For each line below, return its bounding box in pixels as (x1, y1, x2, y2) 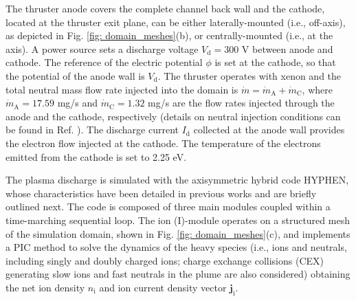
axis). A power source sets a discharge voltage (5, 41, 199, 56)
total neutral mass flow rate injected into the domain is (5, 82, 238, 96)
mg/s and (57, 96, 98, 110)
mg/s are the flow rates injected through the (148, 96, 335, 110)
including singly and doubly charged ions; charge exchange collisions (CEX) (5, 253, 324, 267)
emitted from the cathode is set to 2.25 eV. (5, 149, 187, 164)
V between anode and (241, 41, 333, 56)
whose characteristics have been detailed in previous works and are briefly (5, 186, 317, 200)
